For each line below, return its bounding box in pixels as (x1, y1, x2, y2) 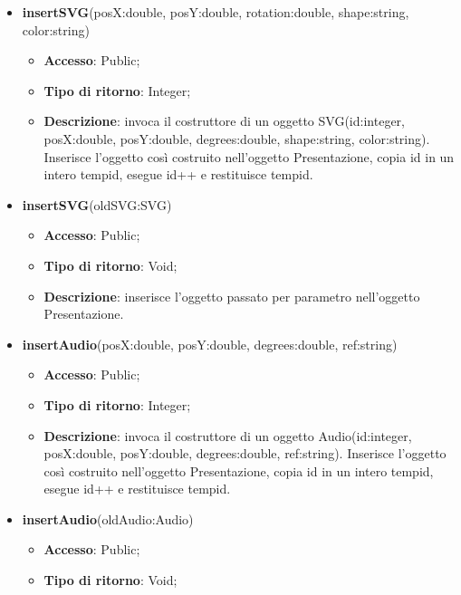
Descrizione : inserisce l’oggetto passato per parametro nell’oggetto (43, 286, 420, 305)
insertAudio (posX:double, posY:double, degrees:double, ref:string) (22, 334, 398, 353)
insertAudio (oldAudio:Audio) (22, 509, 194, 528)
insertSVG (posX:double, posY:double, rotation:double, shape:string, (22, 3, 409, 21)
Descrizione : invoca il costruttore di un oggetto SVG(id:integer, (43, 111, 405, 130)
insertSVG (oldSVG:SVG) (22, 195, 172, 214)
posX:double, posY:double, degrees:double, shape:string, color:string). (43, 129, 430, 148)
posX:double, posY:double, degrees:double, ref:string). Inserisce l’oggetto (43, 444, 447, 463)
